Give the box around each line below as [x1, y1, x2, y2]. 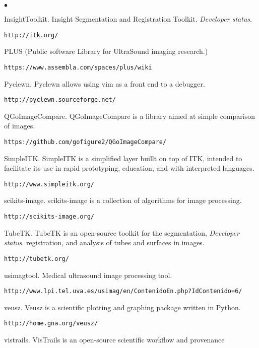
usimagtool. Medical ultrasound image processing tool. [4, 269, 172, 280]
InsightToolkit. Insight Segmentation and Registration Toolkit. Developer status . [4, 14, 252, 24]
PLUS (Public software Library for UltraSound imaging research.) [4, 46, 208, 56]
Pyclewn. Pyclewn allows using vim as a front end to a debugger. [4, 78, 205, 89]
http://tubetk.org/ [4, 255, 69, 262]
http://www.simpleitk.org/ [4, 180, 94, 188]
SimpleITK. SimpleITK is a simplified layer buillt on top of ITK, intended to [4, 153, 242, 163]
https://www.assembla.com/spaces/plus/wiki [4, 63, 152, 71]
